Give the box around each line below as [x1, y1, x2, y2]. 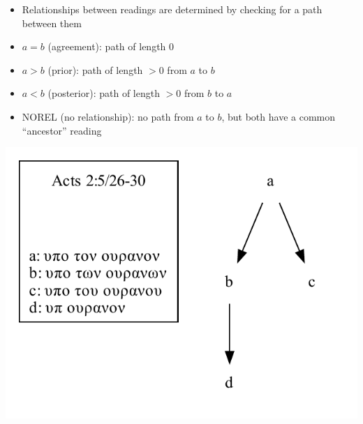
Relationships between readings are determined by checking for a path [22, 2, 323, 16]
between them [22, 15, 82, 30]
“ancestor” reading [22, 123, 102, 137]
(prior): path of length [47, 62, 143, 77]
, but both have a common [221, 109, 336, 123]
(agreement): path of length [47, 39, 166, 54]
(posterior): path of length [47, 86, 160, 100]
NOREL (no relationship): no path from [22, 109, 194, 123]
